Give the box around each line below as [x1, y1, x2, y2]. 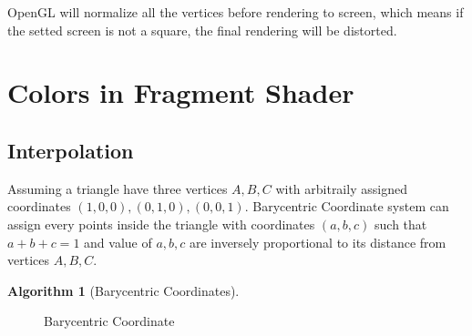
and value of [84, 232, 152, 251]
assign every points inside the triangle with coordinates [7, 214, 315, 233]
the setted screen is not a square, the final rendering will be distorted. [7, 20, 397, 39]
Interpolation [7, 136, 134, 164]
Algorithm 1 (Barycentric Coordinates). [7, 280, 240, 300]
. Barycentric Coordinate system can [244, 197, 449, 216]
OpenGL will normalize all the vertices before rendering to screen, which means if [7, 3, 464, 21]
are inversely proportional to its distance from [190, 232, 446, 251]
